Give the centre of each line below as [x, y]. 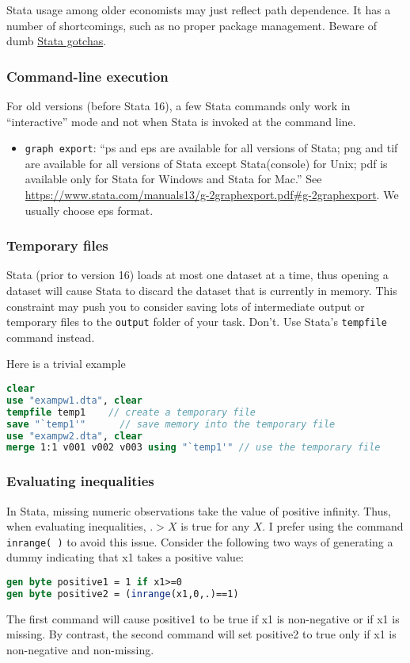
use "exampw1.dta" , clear [74, 400]
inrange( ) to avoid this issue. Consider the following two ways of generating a [200, 541]
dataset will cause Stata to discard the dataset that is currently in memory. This [202, 291]
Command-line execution [87, 76]
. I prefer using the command [333, 526]
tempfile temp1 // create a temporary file [131, 412]
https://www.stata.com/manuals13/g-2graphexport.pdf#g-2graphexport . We [212, 195]
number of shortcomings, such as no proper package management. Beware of [192, 25]
